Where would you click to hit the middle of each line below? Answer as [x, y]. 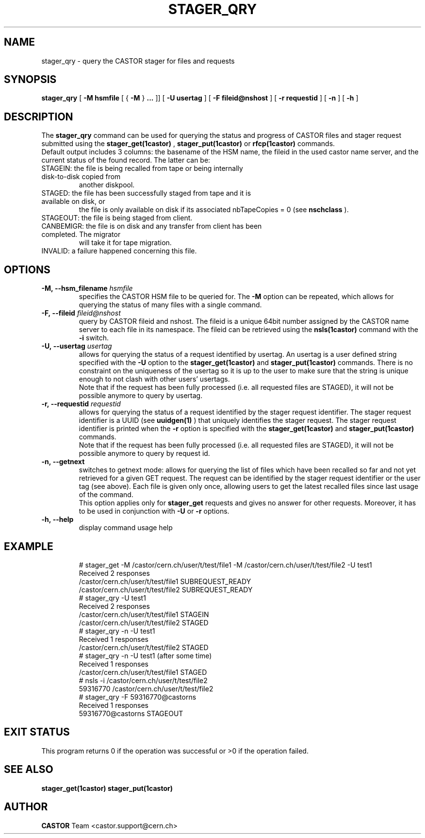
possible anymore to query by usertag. [141, 396]
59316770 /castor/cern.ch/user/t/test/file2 [146, 688]
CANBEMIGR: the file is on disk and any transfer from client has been [152, 226]
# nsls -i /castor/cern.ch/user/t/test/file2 [143, 680]
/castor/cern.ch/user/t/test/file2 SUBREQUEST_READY [166, 589]
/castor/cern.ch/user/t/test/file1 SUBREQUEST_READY [165, 581]
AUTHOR [26, 807]
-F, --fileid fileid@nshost [81, 313]
